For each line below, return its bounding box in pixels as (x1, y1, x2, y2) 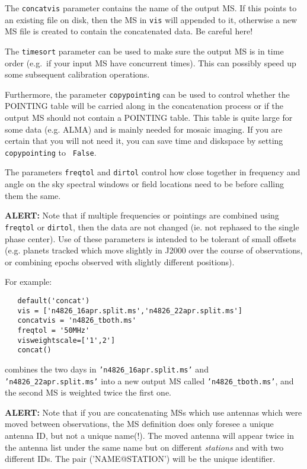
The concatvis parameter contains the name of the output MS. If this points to (5, 2, 297, 14)
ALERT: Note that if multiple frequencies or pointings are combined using (5, 209, 279, 221)
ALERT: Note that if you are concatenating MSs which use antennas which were (5, 406, 302, 418)
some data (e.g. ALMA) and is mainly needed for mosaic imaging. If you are (5, 123, 283, 135)
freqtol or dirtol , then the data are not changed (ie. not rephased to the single (5, 220, 299, 233)
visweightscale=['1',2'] (17, 336, 116, 345)
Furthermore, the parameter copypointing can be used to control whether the (5, 88, 290, 100)
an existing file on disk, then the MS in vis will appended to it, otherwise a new (5, 13, 298, 25)
